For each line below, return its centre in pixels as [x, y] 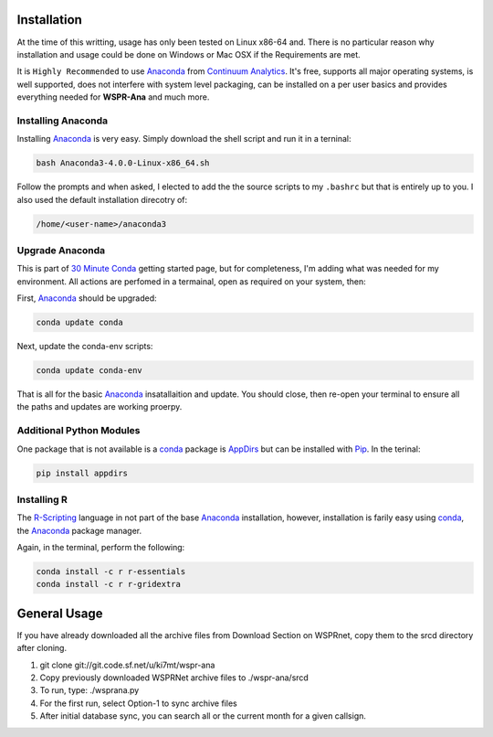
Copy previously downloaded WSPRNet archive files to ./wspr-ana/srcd [174, 678]
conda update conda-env [89, 371]
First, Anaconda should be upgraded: [87, 298]
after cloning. [42, 648]
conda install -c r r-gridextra [109, 584]
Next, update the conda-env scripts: [85, 347]
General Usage [60, 613]
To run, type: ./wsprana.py [89, 690]
